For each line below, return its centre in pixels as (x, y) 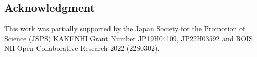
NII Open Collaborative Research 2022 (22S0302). (82, 48)
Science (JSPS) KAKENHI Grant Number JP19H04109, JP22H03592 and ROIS (128, 38)
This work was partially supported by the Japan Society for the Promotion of (125, 28)
